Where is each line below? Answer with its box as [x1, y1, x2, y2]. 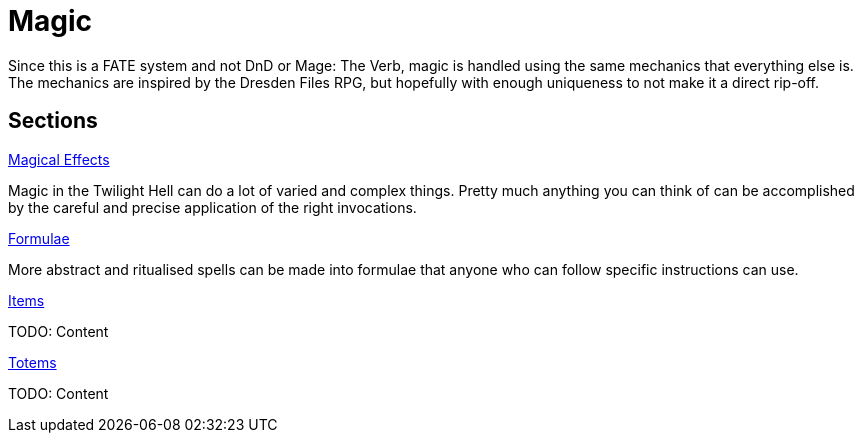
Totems [8, 353, 57, 371]
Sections [8, 108, 98, 134]
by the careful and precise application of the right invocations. [8, 198, 417, 216]
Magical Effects [8, 150, 110, 168]
